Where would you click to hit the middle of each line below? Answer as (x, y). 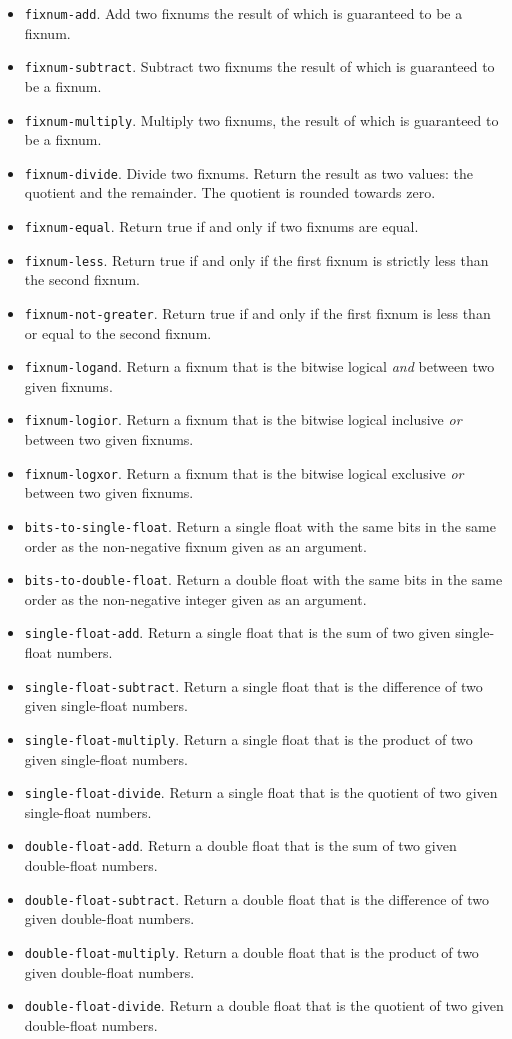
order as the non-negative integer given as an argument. (195, 598)
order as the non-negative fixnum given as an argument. (195, 545)
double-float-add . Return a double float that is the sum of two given (240, 845)
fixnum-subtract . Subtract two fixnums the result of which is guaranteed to (259, 66)
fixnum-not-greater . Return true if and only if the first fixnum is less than (257, 312)
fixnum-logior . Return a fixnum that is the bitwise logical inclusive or (243, 419)
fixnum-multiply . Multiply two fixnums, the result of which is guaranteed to (261, 119)
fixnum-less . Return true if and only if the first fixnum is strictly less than (256, 259)
